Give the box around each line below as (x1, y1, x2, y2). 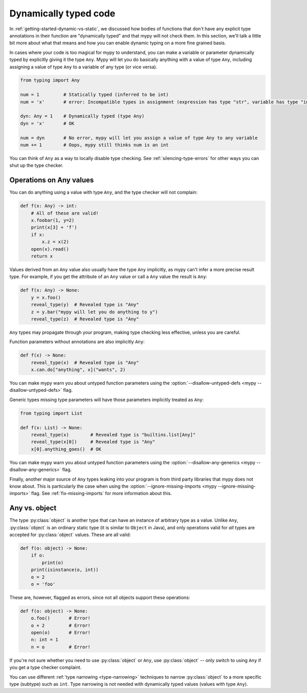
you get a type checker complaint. (9, 664, 82, 670)
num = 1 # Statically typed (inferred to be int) (20, 92, 169, 97)
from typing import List (20, 410, 83, 416)
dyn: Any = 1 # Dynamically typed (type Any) (20, 113, 145, 119)
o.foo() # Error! (31, 616, 91, 621)
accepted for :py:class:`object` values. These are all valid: (9, 531, 131, 538)
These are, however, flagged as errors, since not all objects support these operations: (9, 594, 190, 600)
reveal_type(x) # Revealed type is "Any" (31, 360, 139, 365)
